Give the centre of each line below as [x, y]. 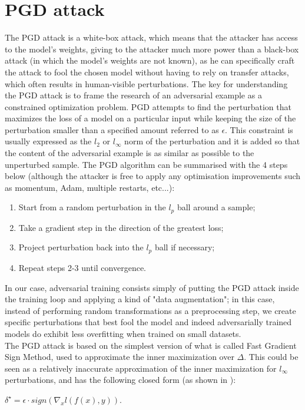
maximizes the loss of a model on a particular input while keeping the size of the [150, 118]
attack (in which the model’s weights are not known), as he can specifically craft [150, 60]
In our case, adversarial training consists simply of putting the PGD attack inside [152, 287]
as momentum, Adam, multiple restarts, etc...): [90, 187]
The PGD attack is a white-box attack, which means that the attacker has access [151, 37]
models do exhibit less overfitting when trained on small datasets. [123, 333]
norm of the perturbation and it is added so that [212, 141]
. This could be [271, 357]
